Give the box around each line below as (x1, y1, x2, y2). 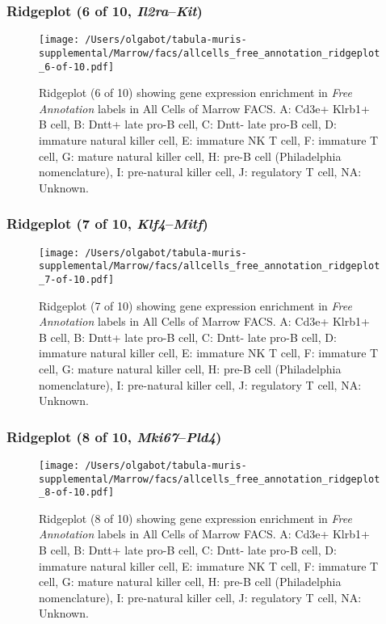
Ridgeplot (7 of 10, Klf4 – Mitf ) (6, 213, 208, 234)
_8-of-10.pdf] (39, 487, 115, 499)
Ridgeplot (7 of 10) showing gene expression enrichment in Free (39, 297, 352, 314)
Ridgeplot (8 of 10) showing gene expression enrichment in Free (39, 509, 352, 526)
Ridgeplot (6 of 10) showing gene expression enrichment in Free (39, 84, 352, 101)
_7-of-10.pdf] (39, 273, 115, 285)
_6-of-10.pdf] (39, 61, 115, 73)
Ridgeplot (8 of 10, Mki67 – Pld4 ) (6, 426, 222, 446)
